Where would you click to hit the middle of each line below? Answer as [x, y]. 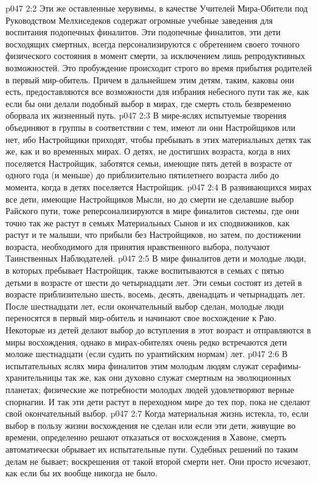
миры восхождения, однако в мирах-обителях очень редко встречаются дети [146, 342]
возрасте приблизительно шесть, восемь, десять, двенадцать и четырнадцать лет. [155, 294]
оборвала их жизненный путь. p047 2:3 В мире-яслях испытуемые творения [146, 115]
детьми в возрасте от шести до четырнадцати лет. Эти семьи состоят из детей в [154, 282]
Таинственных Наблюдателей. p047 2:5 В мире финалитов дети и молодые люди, [156, 258]
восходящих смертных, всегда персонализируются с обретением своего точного [153, 43]
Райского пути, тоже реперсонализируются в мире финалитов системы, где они [152, 211]
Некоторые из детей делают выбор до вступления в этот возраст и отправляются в [158, 330]
